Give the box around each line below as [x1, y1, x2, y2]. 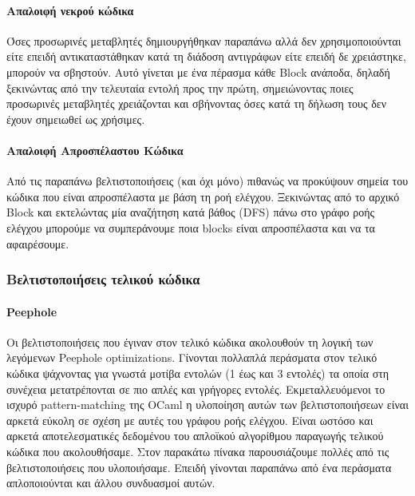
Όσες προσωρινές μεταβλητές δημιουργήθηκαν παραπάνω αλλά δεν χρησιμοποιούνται [6, 32, 401, 49]
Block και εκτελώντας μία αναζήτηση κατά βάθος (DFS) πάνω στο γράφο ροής [6, 204, 375, 220]
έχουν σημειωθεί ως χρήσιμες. [6, 110, 145, 127]
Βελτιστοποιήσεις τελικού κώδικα [6, 269, 200, 289]
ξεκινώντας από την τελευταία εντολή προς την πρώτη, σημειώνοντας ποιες [6, 79, 354, 96]
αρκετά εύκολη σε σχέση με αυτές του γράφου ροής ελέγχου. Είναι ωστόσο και [6, 411, 373, 428]
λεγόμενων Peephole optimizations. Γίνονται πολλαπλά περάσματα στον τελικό [6, 349, 377, 366]
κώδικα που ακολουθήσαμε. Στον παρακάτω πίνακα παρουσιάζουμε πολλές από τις [6, 442, 389, 459]
